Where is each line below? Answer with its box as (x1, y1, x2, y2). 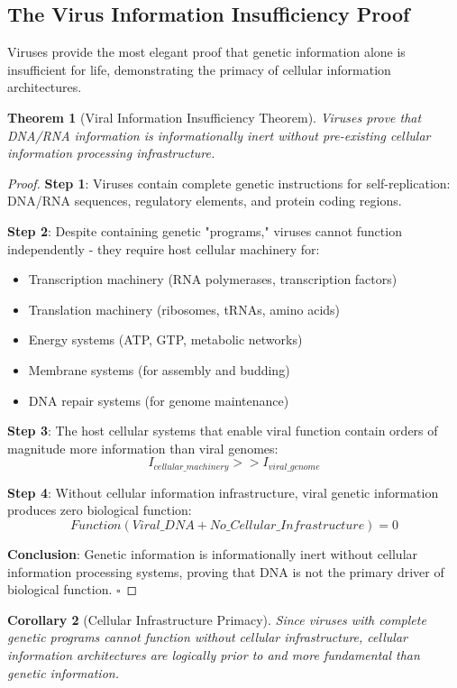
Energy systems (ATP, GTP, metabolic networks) (28, 330, 303, 349)
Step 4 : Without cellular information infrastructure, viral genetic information (7, 482, 439, 501)
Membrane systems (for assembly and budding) (28, 360, 290, 379)
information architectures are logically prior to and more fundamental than (7, 645, 420, 664)
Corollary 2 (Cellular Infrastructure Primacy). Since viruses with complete (7, 610, 426, 628)
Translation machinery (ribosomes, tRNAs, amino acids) (28, 299, 341, 318)
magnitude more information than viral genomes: (7, 438, 279, 457)
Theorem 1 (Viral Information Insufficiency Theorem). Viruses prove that (7, 107, 422, 126)
